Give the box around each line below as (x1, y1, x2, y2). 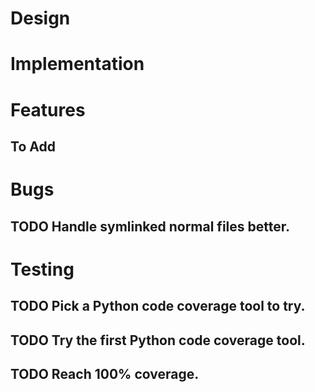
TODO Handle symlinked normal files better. (10, 218, 290, 235)
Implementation (10, 53, 145, 76)
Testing (10, 258, 75, 281)
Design (10, 7, 71, 30)
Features (10, 98, 86, 121)
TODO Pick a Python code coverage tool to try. (10, 298, 306, 315)
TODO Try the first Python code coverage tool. (10, 332, 306, 349)
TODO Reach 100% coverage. (10, 365, 200, 382)
